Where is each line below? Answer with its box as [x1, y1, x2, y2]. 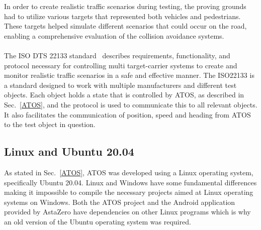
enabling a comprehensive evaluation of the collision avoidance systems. [4, 30, 224, 41]
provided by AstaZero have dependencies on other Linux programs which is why [4, 206, 251, 217]
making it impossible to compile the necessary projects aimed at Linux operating [4, 187, 253, 197]
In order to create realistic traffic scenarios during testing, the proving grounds [4, 1, 246, 11]
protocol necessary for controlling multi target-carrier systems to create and [4, 60, 237, 70]
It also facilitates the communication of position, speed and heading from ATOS [4, 109, 251, 120]
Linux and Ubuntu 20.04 [4, 144, 134, 159]
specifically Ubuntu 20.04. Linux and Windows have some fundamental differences [4, 177, 257, 187]
